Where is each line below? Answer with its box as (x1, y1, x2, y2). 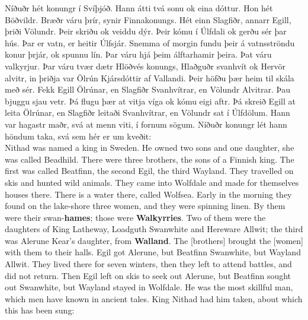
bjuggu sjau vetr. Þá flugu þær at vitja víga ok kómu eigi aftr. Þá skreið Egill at (5, 94, 296, 107)
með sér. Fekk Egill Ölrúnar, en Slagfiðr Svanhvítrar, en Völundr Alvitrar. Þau (5, 83, 291, 96)
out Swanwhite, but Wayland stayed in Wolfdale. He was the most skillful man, (5, 281, 293, 293)
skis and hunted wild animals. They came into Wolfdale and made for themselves (5, 176, 299, 188)
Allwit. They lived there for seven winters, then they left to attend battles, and (5, 258, 292, 270)
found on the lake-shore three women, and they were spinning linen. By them (5, 199, 285, 212)
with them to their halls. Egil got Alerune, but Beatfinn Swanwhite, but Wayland (5, 246, 301, 258)
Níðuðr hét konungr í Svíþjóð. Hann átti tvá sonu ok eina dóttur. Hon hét (5, 2, 273, 14)
